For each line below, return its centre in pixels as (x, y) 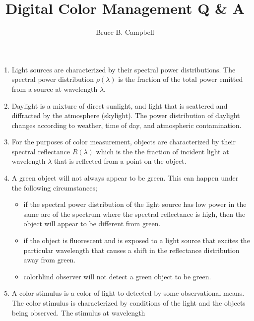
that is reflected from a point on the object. (120, 161)
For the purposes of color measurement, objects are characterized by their (124, 142)
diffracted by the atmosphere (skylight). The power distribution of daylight (126, 115)
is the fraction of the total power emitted (181, 79)
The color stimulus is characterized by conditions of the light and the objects (128, 303)
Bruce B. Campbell (125, 32)
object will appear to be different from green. (92, 224)
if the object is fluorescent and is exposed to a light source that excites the (137, 240)
